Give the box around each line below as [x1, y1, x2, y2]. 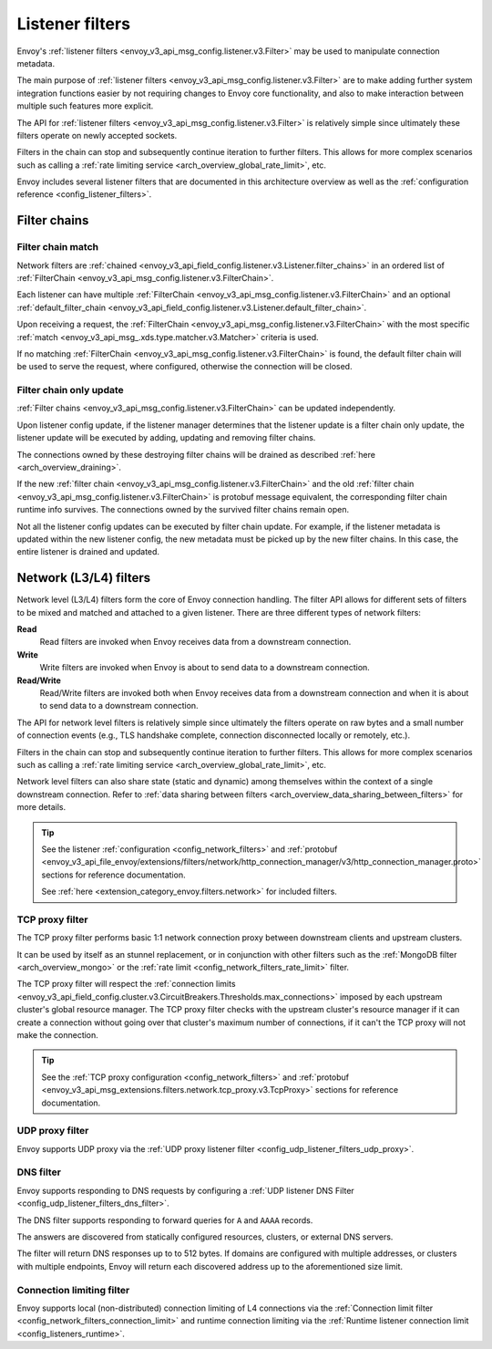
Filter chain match [16, 241, 99, 254]
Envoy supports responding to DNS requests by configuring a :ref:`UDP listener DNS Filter [16, 1185, 354, 1196]
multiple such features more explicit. [16, 100, 154, 111]
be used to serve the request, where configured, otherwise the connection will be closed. [16, 361, 353, 372]
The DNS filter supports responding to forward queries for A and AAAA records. [16, 1214, 313, 1226]
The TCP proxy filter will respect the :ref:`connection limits [16, 979, 236, 990]
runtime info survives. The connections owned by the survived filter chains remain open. [16, 504, 350, 515]
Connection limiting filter [16, 1283, 130, 1296]
